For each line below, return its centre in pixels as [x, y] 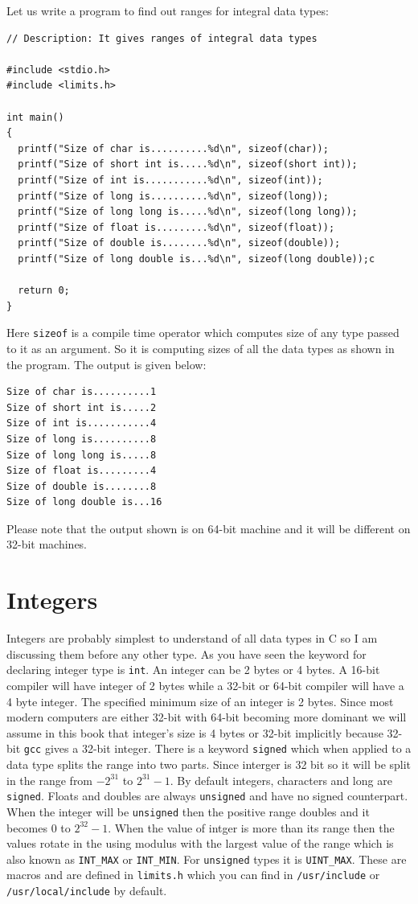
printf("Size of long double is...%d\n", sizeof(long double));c [197, 259]
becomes [27, 827]
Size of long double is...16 [84, 502]
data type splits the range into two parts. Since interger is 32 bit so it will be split [209, 764]
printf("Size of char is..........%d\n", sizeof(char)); [173, 148]
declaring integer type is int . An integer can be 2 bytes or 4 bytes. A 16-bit [193, 670]
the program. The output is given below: [107, 364]
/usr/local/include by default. [87, 891]
